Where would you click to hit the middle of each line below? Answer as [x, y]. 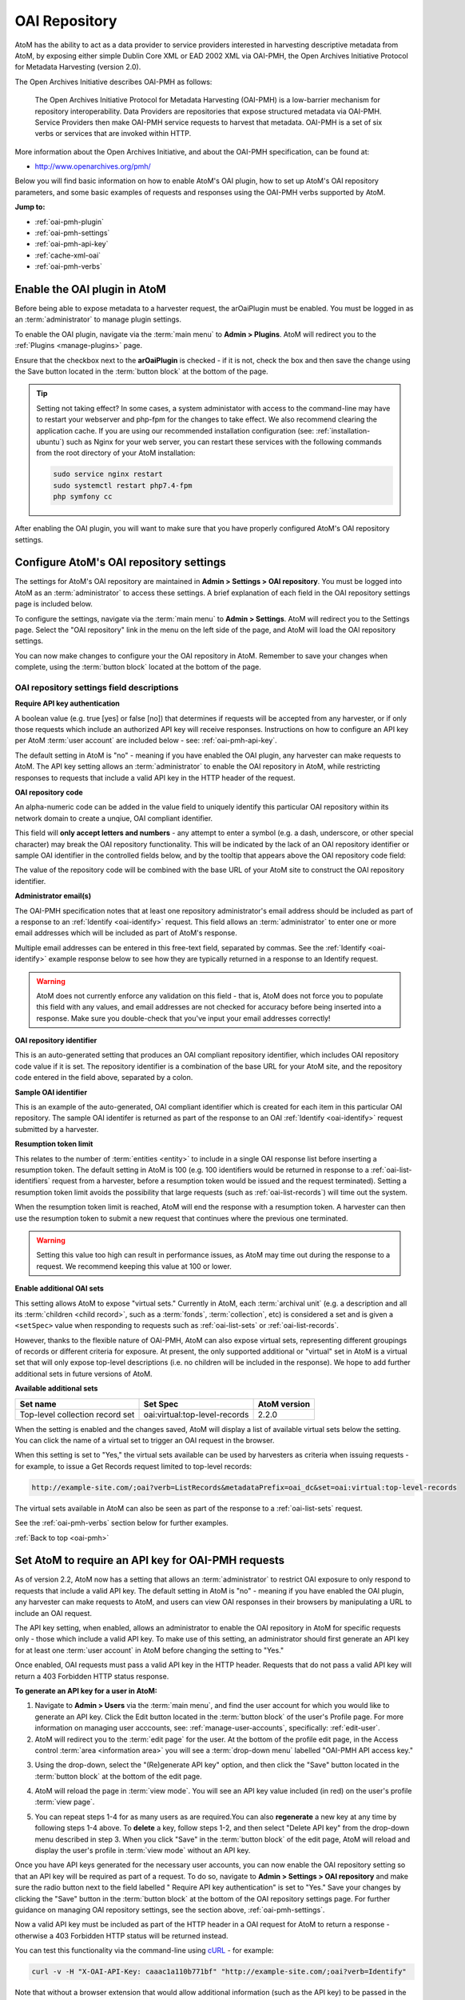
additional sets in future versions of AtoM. [83, 1374]
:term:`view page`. [65, 1802]
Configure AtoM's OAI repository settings [121, 563]
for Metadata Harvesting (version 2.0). [78, 67]
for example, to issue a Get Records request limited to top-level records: [133, 1466]
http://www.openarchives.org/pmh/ [93, 166]
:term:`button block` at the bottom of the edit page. [119, 1776]
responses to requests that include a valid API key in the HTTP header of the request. [155, 778]
